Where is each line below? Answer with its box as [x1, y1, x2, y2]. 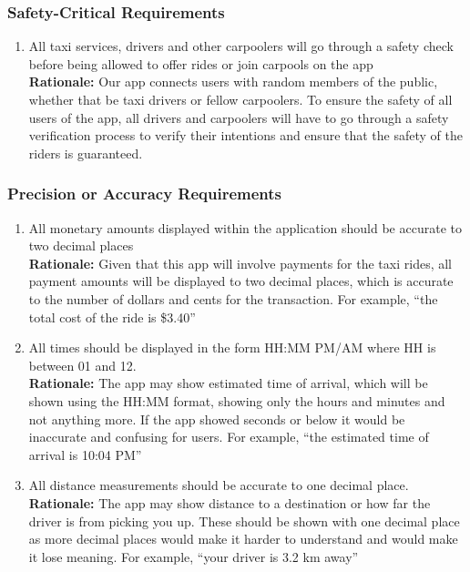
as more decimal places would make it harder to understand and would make [28, 529, 458, 548]
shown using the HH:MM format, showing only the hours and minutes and [28, 391, 445, 410]
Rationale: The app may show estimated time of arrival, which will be [28, 373, 428, 393]
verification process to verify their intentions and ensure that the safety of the [28, 126, 463, 145]
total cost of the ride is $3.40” [28, 307, 196, 326]
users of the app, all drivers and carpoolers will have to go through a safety [28, 107, 449, 127]
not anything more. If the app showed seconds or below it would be [28, 409, 405, 428]
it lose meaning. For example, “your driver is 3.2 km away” [28, 546, 359, 566]
